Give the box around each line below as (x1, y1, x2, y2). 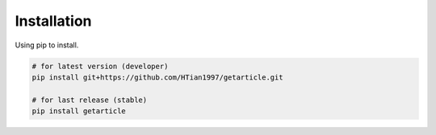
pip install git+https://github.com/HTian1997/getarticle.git (31, 72, 283, 82)
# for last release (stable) (31, 95, 148, 104)
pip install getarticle (31, 107, 127, 116)
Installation (15, 12, 92, 30)
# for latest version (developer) (31, 61, 169, 71)
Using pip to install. (15, 40, 79, 50)
